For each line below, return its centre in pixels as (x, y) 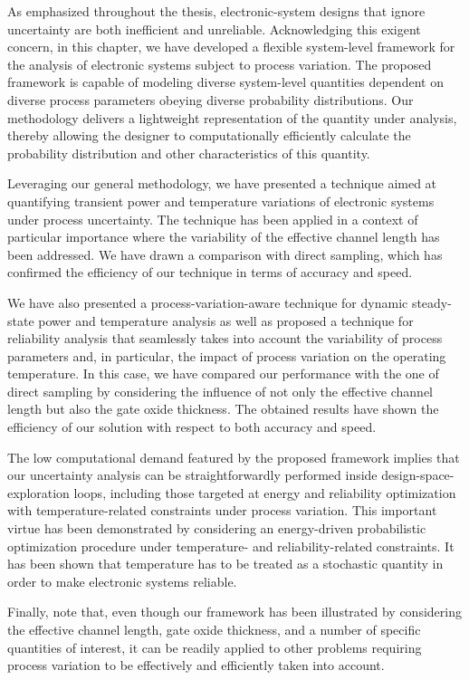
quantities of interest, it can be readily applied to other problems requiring (215, 647)
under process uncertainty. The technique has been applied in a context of (213, 219)
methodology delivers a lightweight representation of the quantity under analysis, (232, 117)
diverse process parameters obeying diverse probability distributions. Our (211, 99)
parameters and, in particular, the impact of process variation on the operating (227, 355)
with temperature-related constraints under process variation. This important (222, 510)
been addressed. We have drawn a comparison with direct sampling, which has (225, 254)
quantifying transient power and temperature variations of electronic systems (221, 201)
